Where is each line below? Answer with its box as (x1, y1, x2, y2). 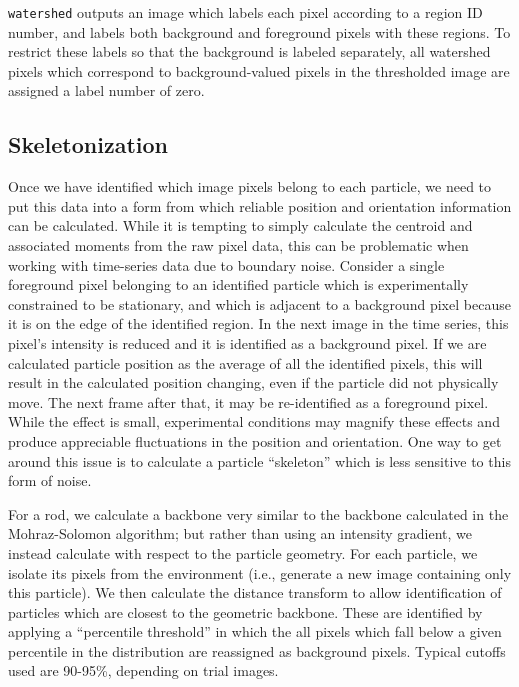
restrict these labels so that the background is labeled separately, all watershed (8, 41, 491, 62)
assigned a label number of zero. (8, 80, 205, 101)
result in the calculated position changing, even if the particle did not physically (8, 372, 499, 393)
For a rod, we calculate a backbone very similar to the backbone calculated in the (8, 503, 509, 524)
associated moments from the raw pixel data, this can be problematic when (8, 235, 469, 256)
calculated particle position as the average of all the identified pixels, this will (8, 352, 483, 373)
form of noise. (8, 470, 92, 491)
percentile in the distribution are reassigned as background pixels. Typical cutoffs (8, 640, 506, 661)
